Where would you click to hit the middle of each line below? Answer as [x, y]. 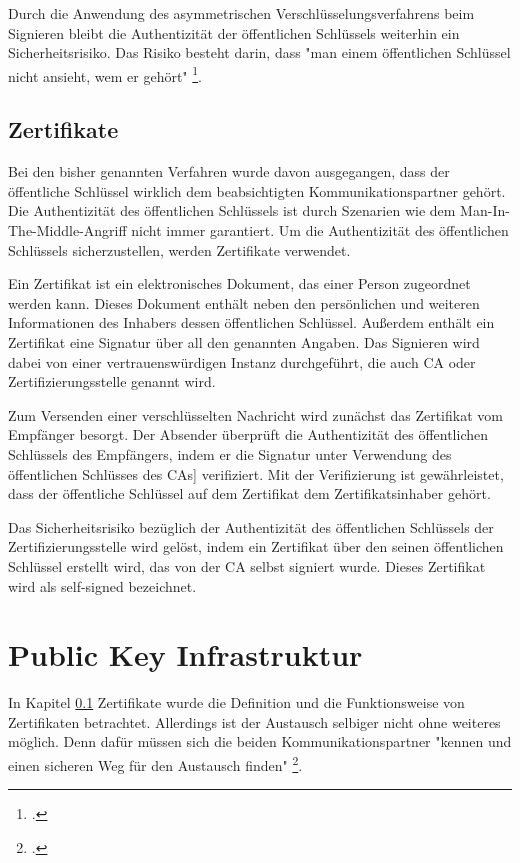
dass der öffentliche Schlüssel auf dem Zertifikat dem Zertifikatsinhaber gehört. [249, 493]
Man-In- [485, 210]
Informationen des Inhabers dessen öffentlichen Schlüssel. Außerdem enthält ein [251, 322]
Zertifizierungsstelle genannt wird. [112, 381]
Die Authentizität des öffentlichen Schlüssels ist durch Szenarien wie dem [232, 210]
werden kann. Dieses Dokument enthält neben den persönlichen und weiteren [244, 302]
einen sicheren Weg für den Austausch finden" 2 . [155, 763]
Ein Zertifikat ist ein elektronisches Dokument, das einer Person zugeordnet [239, 283]
